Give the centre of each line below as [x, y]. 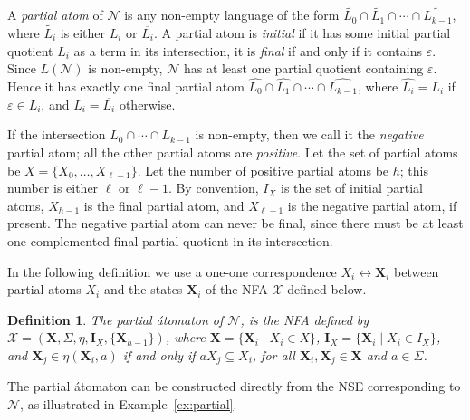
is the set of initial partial [352, 188]
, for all [273, 354]
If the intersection [57, 134]
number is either [53, 188]
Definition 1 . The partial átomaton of [115, 319]
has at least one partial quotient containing [303, 68]
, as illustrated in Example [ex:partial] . [129, 404]
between [417, 271]
